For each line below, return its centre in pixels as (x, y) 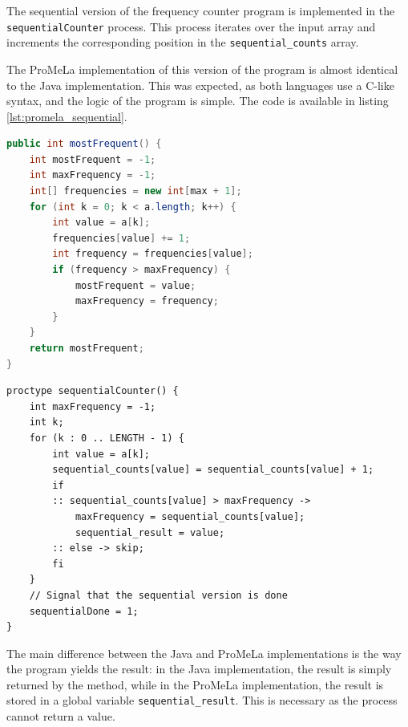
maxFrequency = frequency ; (147, 301)
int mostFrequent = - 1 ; (93, 159)
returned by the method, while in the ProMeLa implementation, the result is (195, 684)
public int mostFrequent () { (84, 144)
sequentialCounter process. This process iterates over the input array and (191, 26)
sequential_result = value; (150, 532)
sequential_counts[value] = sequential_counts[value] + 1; (213, 470)
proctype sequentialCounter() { (93, 391)
